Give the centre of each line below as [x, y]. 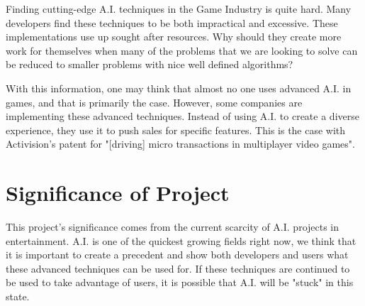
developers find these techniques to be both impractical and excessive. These [172, 22]
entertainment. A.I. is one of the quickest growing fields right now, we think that [181, 240]
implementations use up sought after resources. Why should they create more [174, 37]
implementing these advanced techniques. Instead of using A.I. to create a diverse [182, 116]
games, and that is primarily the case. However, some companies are [154, 102]
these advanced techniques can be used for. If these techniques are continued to [178, 268]
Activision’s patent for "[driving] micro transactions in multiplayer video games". [180, 144]
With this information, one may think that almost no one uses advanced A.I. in [179, 88]
